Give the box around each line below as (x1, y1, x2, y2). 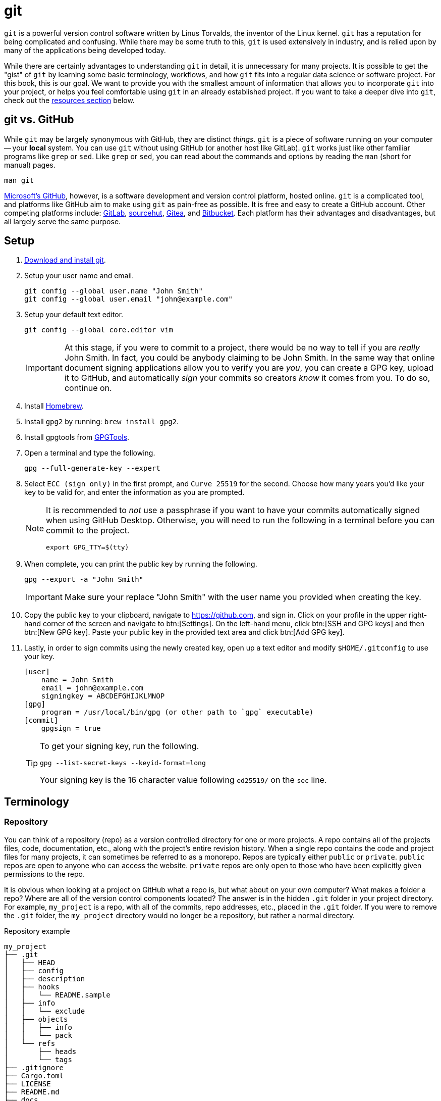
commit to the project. (46, 525, 130, 536)
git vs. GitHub (4, 113, 74, 126)
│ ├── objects (4, 1015, 68, 1023)
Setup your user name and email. (24, 271, 134, 280)
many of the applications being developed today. (4, 45, 166, 55)
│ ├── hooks (4, 982, 60, 991)
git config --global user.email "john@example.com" (24, 295, 233, 304)
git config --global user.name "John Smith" (24, 287, 203, 295)
